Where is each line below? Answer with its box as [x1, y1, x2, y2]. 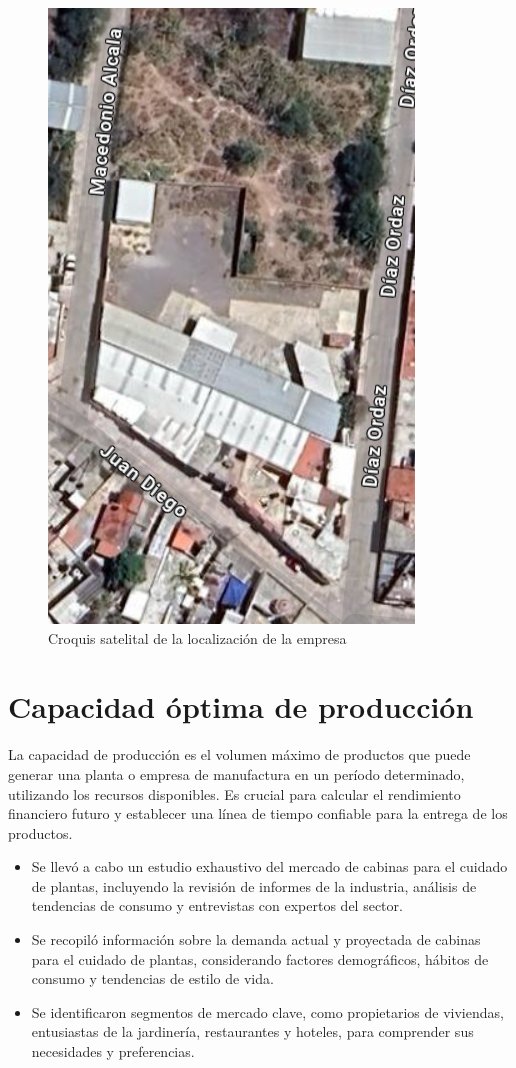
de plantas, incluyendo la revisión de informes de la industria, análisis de [31, 875, 477, 896]
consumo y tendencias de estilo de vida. [31, 968, 274, 989]
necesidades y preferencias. [31, 1041, 195, 1062]
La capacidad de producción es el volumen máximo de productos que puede [8, 744, 471, 765]
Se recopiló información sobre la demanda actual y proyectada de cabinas [31, 929, 481, 950]
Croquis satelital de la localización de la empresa [48, 627, 347, 648]
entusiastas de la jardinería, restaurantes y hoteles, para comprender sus [31, 1021, 474, 1042]
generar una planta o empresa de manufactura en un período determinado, [8, 763, 465, 784]
